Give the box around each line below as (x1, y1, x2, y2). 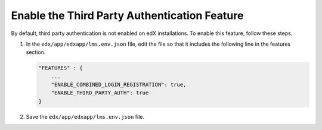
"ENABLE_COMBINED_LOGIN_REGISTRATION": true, (51, 81, 187, 88)
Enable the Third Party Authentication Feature (11, 9, 244, 22)
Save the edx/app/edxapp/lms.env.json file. (26, 113, 144, 120)
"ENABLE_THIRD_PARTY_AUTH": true (51, 90, 149, 96)
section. (26, 49, 46, 56)
